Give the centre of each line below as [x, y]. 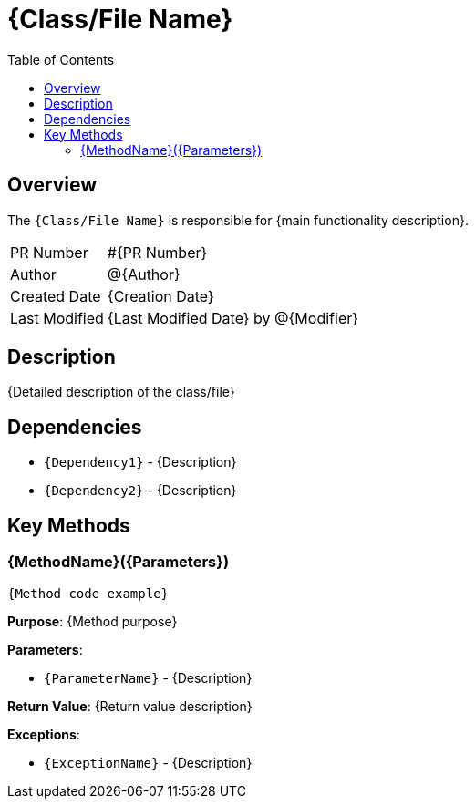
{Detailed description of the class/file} [121, 392]
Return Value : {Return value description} [130, 706]
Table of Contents [61, 59]
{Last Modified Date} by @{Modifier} [233, 318]
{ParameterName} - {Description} [148, 677]
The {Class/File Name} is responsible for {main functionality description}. [238, 220]
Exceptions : [44, 734]
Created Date [56, 296]
